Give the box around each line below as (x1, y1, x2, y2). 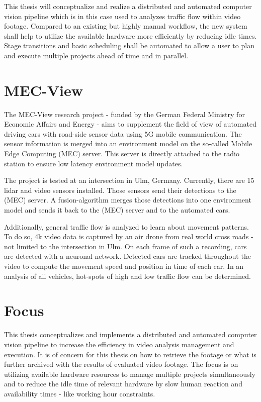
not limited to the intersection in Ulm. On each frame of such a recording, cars (4, 241, 247, 251)
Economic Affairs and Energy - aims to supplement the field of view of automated (4, 119, 256, 129)
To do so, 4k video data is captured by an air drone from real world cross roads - (4, 231, 253, 242)
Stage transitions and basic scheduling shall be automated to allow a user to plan (4, 40, 254, 51)
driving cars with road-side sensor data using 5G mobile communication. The (4, 128, 242, 139)
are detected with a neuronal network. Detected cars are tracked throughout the (4, 251, 251, 261)
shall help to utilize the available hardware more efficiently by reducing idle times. (4, 30, 257, 41)
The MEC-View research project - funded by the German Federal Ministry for (4, 109, 245, 119)
